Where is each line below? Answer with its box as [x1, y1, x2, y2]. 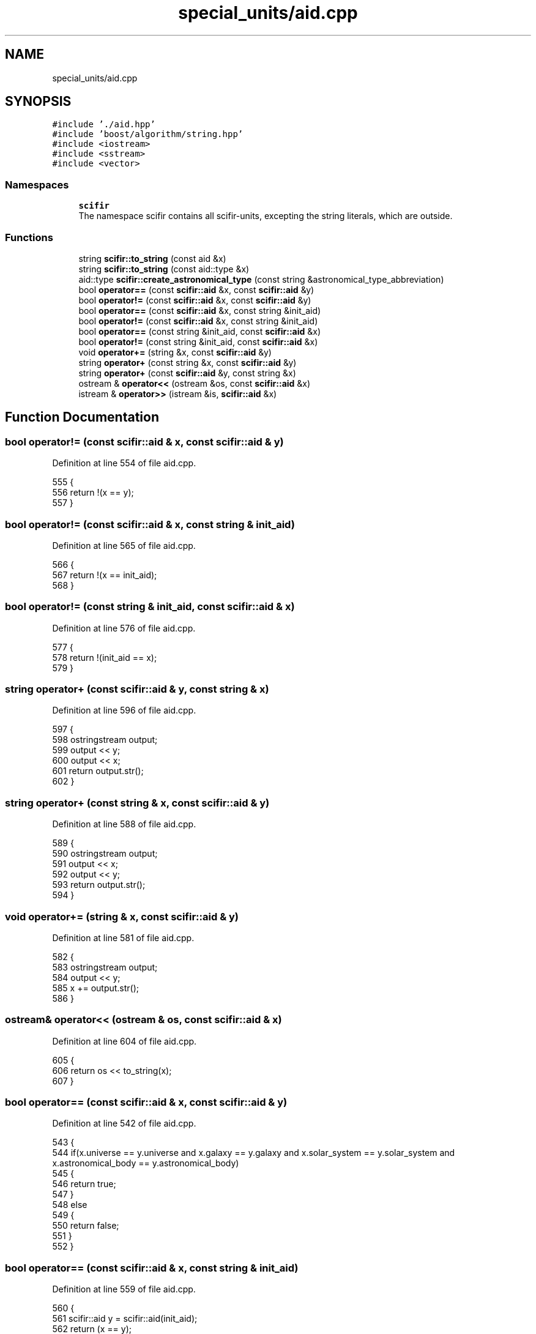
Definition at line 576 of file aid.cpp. [52, 622, 196, 633]
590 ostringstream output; [52, 848, 158, 859]
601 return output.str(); [52, 766, 144, 777]
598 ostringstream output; [52, 734, 158, 745]
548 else [52, 1199, 87, 1210]
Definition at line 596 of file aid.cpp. [52, 705, 196, 716]
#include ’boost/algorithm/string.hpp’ [52, 129, 244, 140]
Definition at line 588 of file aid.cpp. [52, 819, 196, 830]
